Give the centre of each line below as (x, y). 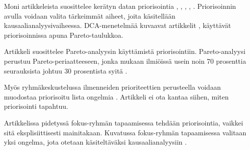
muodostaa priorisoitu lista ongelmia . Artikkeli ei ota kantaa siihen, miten (116, 96)
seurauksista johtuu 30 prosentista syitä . (66, 70)
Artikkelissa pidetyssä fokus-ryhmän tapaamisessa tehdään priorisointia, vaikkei (124, 122)
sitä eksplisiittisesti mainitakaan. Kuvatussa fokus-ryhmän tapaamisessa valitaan (125, 132)
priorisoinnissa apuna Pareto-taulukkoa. (64, 35)
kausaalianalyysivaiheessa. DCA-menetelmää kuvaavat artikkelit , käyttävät (118, 25)
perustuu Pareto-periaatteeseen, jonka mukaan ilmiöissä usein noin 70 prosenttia (125, 61)
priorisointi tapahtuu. (36, 106)
